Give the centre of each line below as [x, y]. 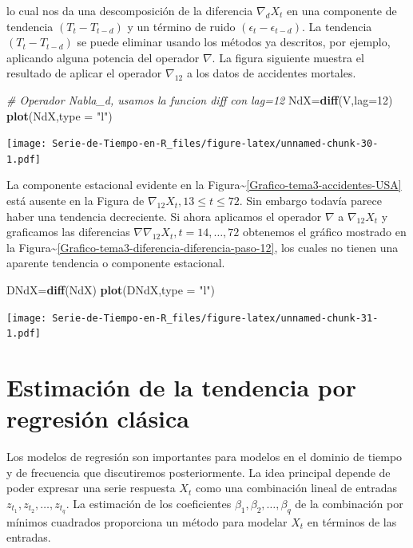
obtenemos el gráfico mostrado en [325, 232]
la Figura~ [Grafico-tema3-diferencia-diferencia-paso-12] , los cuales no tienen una [203, 247]
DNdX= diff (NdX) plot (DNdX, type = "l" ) [111, 290]
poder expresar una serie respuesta [91, 488]
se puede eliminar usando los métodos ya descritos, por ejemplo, [234, 42]
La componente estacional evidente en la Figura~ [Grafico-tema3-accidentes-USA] [204, 185]
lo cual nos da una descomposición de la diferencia [130, 10]
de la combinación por [349, 504]
